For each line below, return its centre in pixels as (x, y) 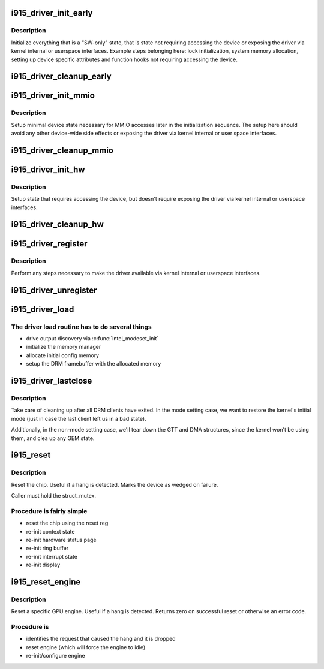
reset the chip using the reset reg (67, 523)
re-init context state (50, 531)
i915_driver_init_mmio (53, 96)
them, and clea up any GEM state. (53, 438)
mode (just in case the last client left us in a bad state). (79, 418)
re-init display (43, 565)
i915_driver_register (49, 244)
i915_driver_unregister (54, 290)
